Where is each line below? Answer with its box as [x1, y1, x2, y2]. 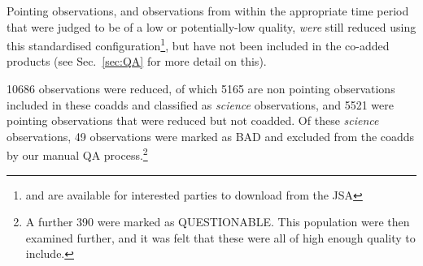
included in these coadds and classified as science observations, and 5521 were [7, 96, 394, 113]
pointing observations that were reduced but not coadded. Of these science [7, 112, 379, 129]
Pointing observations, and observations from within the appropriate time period [7, 2, 409, 19]
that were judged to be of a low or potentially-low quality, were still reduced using [7, 18, 416, 35]
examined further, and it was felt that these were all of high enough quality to [25, 229, 416, 246]
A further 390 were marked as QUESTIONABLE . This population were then [25, 213, 410, 230]
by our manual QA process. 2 [7, 144, 148, 164]
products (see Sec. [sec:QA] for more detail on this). [7, 53, 267, 70]
